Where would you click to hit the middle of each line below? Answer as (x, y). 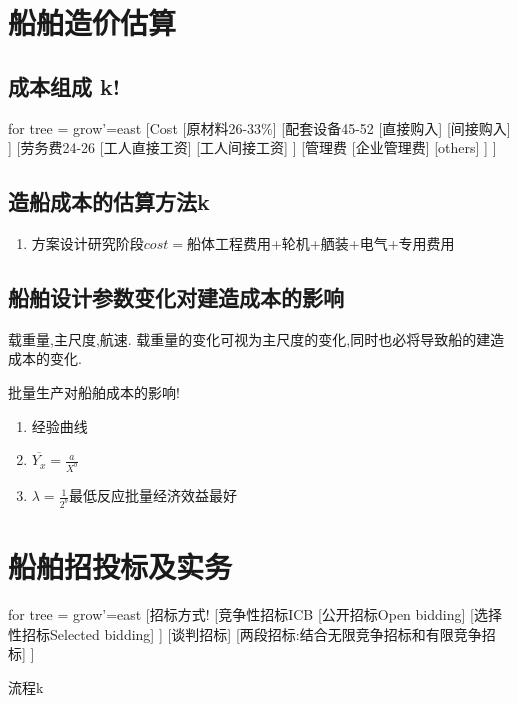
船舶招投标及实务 (120, 566)
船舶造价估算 (92, 22)
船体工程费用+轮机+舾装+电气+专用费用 (320, 242)
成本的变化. (45, 358)
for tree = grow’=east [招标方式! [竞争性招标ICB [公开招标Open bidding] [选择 (255, 614)
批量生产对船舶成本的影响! (94, 391)
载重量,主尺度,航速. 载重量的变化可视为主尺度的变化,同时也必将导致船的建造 (256, 338)
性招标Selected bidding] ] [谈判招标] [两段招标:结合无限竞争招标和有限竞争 (245, 633)
